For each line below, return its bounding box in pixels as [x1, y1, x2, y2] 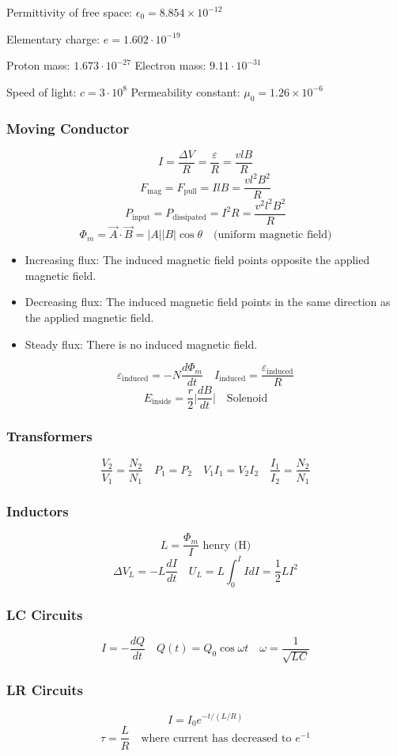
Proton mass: [6, 57, 70, 74]
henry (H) [202, 539, 251, 551]
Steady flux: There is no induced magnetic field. [25, 335, 258, 352]
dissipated [172, 213, 206, 221]
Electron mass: [134, 57, 206, 74]
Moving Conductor [6, 118, 130, 138]
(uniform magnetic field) [214, 229, 332, 241]
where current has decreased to [141, 732, 292, 744]
